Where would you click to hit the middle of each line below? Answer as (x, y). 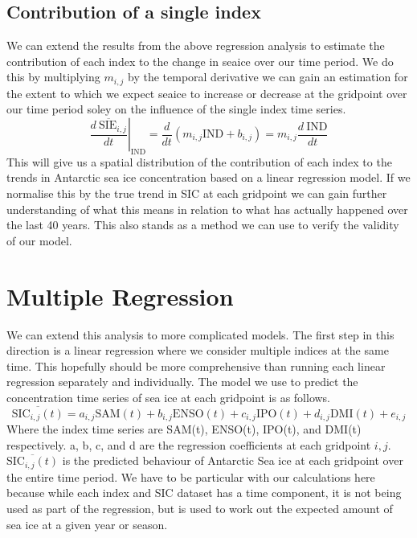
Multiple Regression (120, 296)
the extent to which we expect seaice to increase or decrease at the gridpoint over (207, 93)
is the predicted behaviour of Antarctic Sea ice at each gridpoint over (233, 460)
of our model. (39, 240)
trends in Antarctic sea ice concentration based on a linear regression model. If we (208, 177)
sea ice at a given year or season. (87, 524)
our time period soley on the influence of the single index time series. (176, 109)
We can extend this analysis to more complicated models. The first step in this (200, 334)
